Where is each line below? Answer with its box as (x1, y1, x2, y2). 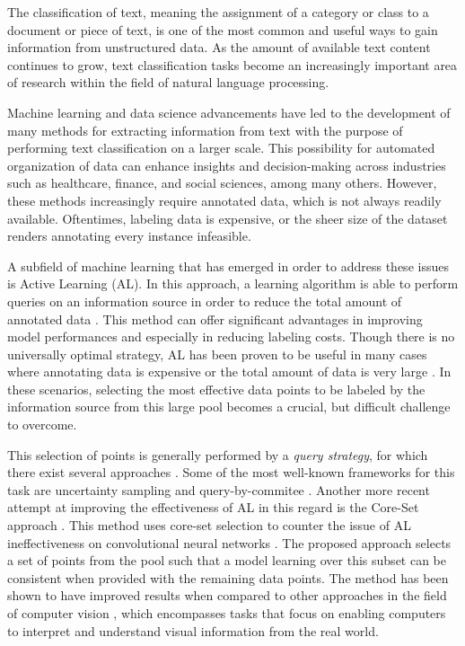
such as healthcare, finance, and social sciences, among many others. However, (7, 173, 437, 192)
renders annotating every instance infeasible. (7, 226, 251, 245)
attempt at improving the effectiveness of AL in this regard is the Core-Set (7, 498, 419, 517)
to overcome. (7, 415, 77, 434)
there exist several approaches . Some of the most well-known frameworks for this (7, 463, 455, 482)
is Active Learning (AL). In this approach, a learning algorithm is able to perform (7, 274, 459, 293)
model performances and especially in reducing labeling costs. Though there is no (7, 327, 455, 346)
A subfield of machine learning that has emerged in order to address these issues (7, 256, 449, 275)
